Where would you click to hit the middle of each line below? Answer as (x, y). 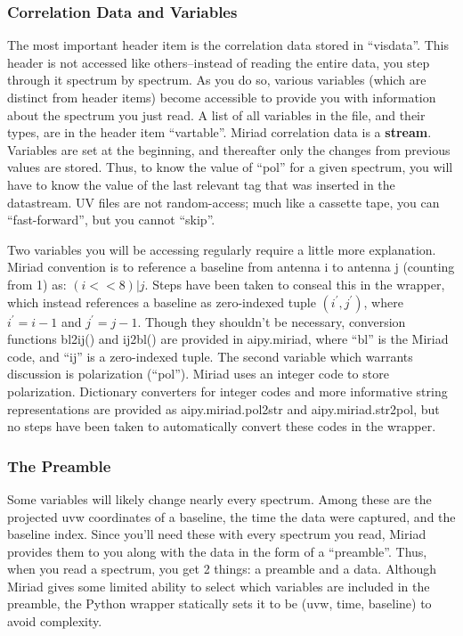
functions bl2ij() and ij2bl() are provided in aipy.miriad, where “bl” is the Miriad (228, 339)
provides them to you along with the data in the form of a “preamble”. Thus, (217, 551)
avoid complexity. (55, 621)
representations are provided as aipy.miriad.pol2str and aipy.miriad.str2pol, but (223, 408)
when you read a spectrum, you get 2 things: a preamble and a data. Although (222, 569)
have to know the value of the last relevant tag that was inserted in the (201, 184)
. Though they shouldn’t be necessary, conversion (272, 321)
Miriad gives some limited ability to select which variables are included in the (219, 586)
